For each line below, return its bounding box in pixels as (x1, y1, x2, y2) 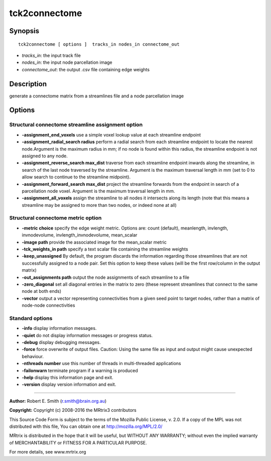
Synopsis (9, 27, 40, 35)
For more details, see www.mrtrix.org (9, 449, 86, 455)
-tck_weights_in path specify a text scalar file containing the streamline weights (22, 246, 188, 252)
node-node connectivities (22, 302, 75, 308)
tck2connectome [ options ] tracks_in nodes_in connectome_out (18, 41, 180, 47)
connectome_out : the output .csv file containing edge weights (22, 66, 150, 72)
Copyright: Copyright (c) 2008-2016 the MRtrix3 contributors (9, 407, 137, 413)
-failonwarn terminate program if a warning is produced (22, 367, 138, 374)
